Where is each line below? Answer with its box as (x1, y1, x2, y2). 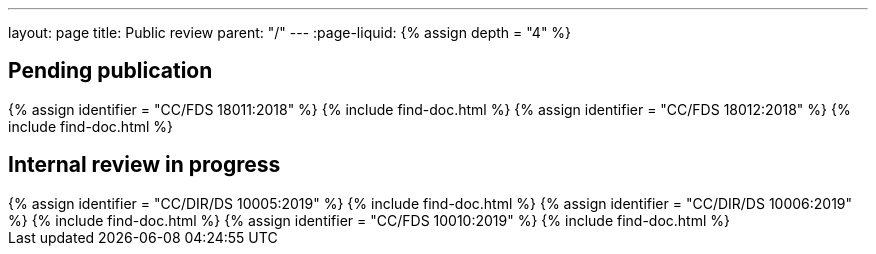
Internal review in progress (8, 152, 281, 178)
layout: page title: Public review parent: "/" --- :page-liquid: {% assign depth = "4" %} (8, 24, 572, 41)
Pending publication (8, 58, 213, 84)
